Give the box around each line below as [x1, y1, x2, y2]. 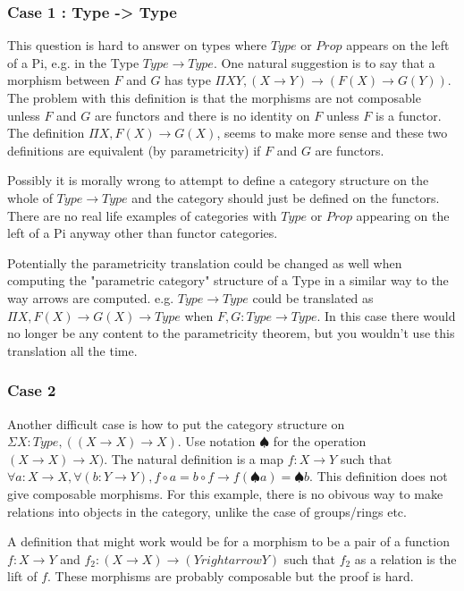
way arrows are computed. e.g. [7, 288, 174, 307]
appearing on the [356, 206, 450, 224]
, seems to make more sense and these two [216, 123, 448, 142]
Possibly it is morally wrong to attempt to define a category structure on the [7, 171, 429, 190]
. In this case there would [316, 306, 456, 325]
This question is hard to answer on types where [7, 36, 267, 55]
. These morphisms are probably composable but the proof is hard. [47, 567, 414, 586]
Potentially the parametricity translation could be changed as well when [7, 253, 402, 272]
